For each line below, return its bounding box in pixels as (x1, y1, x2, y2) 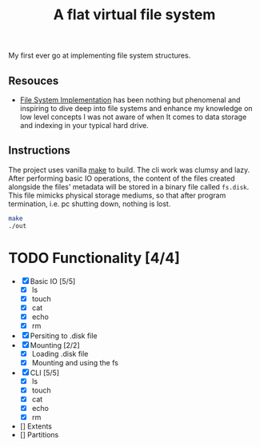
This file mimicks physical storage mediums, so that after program (8, 190, 226, 200)
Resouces (8, 74, 59, 87)
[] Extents (19, 421, 52, 431)
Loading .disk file (31, 349, 89, 358)
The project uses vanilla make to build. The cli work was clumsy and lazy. (8, 165, 250, 174)
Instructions (8, 144, 70, 158)
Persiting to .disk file (30, 330, 98, 341)
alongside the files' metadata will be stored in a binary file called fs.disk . (8, 182, 250, 191)
